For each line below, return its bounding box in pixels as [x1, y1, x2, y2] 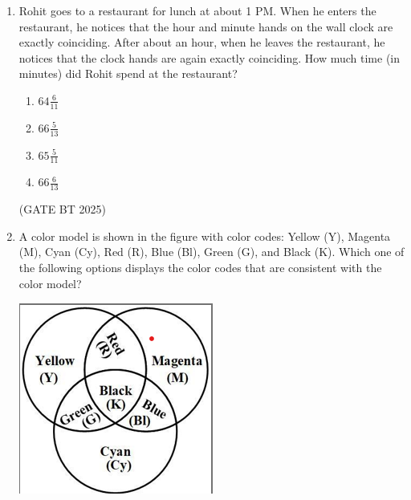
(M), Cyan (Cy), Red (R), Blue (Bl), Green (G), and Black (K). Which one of [18, 243, 405, 260]
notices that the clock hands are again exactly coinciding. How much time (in [18, 49, 401, 66]
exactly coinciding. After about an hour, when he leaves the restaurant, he [18, 34, 385, 51]
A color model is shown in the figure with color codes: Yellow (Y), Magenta [18, 227, 391, 244]
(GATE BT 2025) [18, 201, 107, 217]
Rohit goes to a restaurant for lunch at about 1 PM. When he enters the [18, 2, 376, 18]
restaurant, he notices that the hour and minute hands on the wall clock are [18, 18, 393, 35]
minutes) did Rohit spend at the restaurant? [18, 65, 238, 82]
